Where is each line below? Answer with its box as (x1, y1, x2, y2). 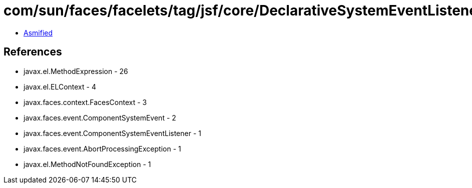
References (4, 45, 62, 58)
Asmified (24, 28, 53, 37)
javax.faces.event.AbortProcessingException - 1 (24, 144, 181, 153)
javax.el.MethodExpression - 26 (24, 66, 128, 75)
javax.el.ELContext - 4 (24, 82, 96, 91)
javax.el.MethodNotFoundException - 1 (24, 159, 151, 168)
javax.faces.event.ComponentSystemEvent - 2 (24, 113, 176, 122)
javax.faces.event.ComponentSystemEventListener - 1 (24, 128, 201, 137)
